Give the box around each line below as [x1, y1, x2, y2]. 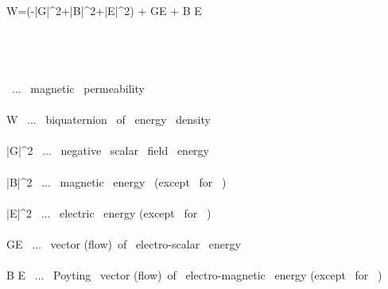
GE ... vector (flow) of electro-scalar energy [6, 235, 241, 252]
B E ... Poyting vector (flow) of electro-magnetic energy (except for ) [6, 267, 382, 283]
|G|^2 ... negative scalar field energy [6, 142, 209, 159]
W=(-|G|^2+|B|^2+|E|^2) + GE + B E [6, 2, 202, 18]
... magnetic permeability [11, 79, 145, 96]
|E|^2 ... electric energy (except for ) [6, 204, 211, 221]
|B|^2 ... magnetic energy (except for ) [6, 173, 227, 190]
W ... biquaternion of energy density [6, 111, 211, 128]
